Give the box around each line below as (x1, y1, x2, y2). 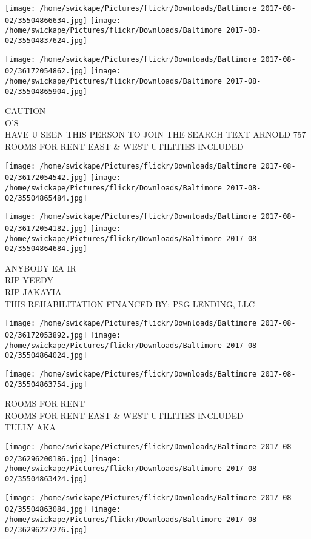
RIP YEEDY (5, 273, 53, 286)
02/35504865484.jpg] (5, 193, 88, 203)
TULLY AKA (5, 421, 56, 434)
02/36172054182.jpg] (5, 224, 88, 233)
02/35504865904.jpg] (5, 87, 88, 96)
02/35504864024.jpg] (5, 351, 88, 360)
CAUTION (5, 104, 46, 117)
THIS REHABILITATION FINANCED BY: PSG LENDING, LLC (5, 297, 255, 310)
